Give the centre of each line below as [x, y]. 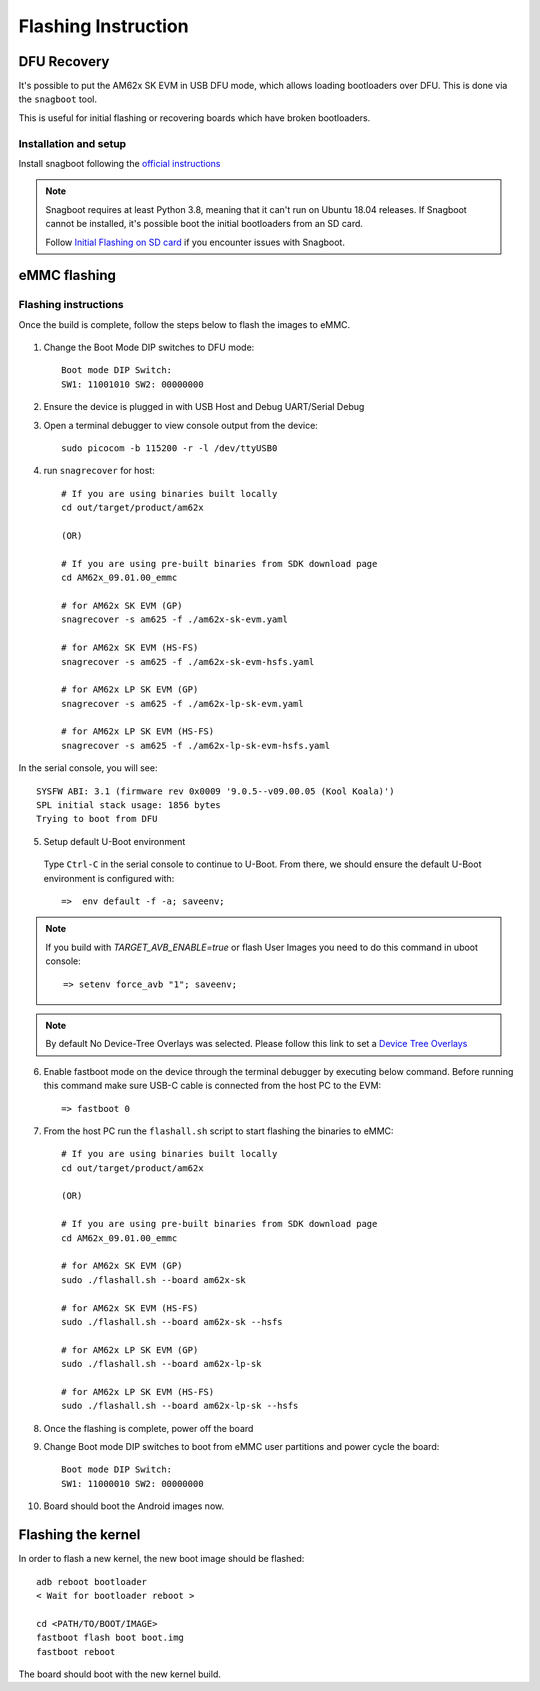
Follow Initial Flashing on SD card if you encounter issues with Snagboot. [195, 242]
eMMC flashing [67, 275]
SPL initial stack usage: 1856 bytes [129, 805]
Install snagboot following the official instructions [119, 163]
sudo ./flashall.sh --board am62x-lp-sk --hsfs [180, 1406]
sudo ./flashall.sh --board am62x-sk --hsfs [172, 1321]
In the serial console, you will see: [88, 768]
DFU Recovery [64, 61]
